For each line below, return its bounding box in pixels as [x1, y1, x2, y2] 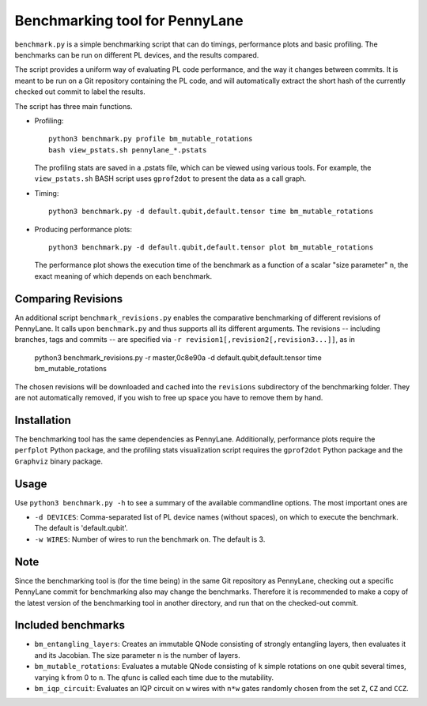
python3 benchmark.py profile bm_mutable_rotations [48, 134, 253, 144]
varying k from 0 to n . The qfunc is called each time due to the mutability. [34, 672, 274, 682]
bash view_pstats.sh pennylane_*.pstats [48, 145, 207, 154]
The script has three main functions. [14, 101, 133, 111]
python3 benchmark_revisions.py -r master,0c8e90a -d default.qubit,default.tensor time [34, 352, 322, 362]
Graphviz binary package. [14, 456, 103, 466]
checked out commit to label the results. [14, 87, 145, 96]
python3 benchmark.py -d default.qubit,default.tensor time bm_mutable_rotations [48, 207, 374, 216]
